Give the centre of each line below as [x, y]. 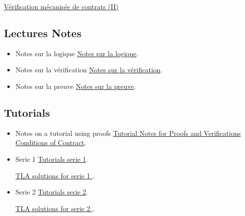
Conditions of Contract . [51, 142]
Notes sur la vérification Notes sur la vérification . [89, 70]
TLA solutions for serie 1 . [55, 175]
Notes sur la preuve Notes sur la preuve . [76, 86]
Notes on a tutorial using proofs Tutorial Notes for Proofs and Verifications [128, 133]
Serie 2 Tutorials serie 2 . [52, 192]
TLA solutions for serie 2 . [55, 208]
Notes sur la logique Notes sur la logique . [77, 53]
